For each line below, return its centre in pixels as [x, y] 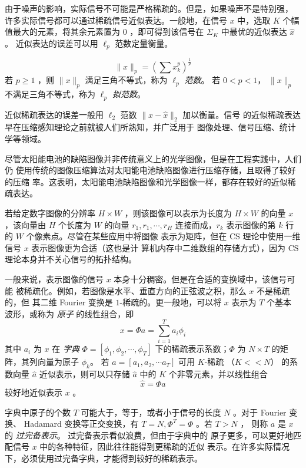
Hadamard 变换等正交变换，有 [81, 423]
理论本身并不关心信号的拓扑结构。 [71, 259]
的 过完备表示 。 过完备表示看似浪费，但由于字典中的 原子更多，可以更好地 [149, 435]
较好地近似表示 [34, 392]
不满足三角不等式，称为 [50, 94]
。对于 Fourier [260, 412]
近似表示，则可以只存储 [84, 374]
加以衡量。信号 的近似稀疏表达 [242, 114]
